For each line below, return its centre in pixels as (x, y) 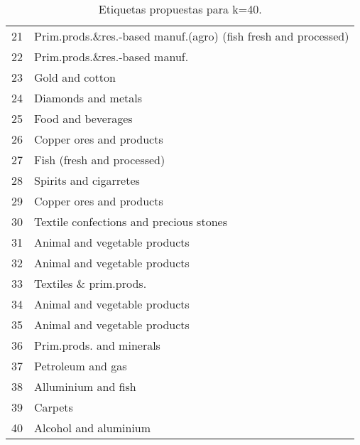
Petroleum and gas (81, 366)
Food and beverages (83, 118)
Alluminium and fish (85, 386)
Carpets (54, 407)
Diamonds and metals (88, 98)
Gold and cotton (75, 77)
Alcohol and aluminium (93, 428)
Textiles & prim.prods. (91, 283)
